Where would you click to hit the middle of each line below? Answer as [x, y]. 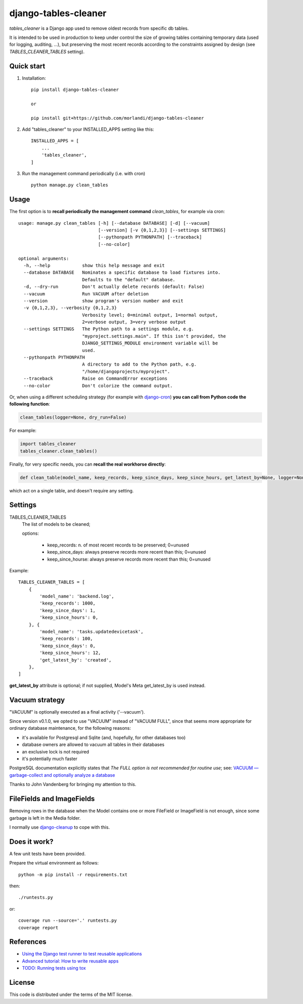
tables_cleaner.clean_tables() [59, 451]
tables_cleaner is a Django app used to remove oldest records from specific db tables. [99, 28]
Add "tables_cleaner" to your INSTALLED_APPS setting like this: [88, 129]
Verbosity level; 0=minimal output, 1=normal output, [150, 315]
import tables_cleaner [48, 444]
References [28, 942]
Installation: [34, 78]
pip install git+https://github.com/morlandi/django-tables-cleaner [117, 118]
